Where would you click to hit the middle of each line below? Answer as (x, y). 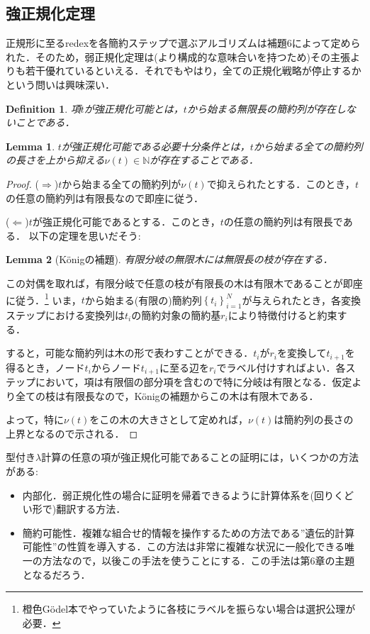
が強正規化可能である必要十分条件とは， (156, 146)
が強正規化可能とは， (134, 108)
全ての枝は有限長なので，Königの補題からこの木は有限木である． (167, 395)
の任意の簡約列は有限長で (283, 222)
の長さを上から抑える (55, 160)
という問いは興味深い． (60, 84)
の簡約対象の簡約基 (176, 315)
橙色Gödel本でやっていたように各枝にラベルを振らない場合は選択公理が (189, 609)
